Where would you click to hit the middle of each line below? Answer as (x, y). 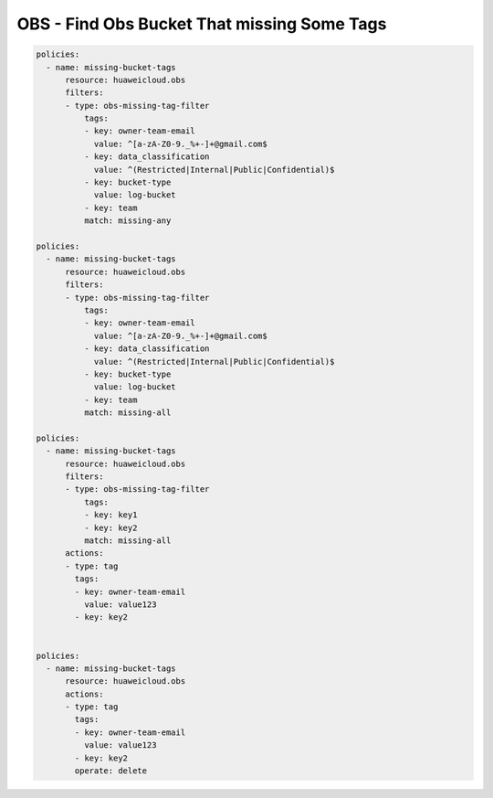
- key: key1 (110, 515)
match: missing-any (127, 221)
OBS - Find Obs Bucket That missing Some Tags (202, 24)
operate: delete (111, 771)
